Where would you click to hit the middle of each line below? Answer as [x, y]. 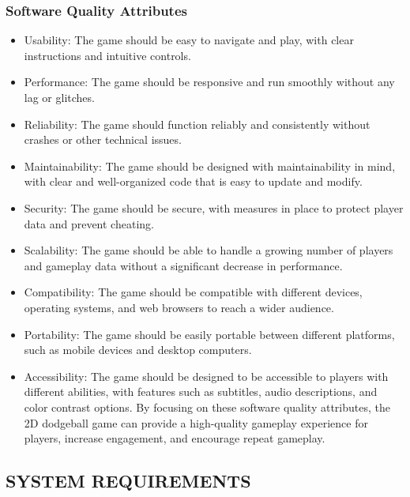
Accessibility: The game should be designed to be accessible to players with [206, 376]
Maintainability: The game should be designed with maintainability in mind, [210, 166]
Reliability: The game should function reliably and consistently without [197, 124]
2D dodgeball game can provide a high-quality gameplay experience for [196, 422]
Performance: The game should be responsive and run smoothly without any [209, 82]
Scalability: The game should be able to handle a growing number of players [209, 250]
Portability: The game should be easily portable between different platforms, [209, 334]
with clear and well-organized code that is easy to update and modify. [193, 181]
